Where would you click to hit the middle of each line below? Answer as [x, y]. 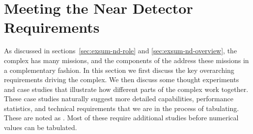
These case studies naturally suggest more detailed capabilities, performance [119, 99]
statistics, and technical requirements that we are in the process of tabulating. [122, 108]
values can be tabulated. [41, 127]
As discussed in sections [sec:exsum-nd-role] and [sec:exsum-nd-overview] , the [121, 51]
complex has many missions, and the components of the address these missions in [126, 60]
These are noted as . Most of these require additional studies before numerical [121, 118]
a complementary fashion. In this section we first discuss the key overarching [119, 70]
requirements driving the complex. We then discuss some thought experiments [122, 79]
